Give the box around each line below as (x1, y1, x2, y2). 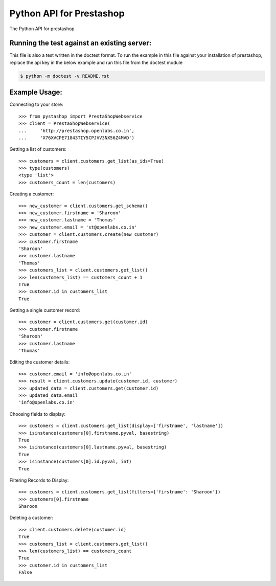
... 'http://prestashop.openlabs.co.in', (18, 128, 135, 133)
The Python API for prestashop (9, 26, 75, 32)
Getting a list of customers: (9, 146, 66, 152)
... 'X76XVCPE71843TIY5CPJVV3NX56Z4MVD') (18, 134, 135, 141)
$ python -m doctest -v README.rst (20, 73, 109, 79)
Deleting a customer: (9, 514, 54, 521)
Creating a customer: (9, 191, 54, 197)
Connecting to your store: (9, 101, 63, 107)
